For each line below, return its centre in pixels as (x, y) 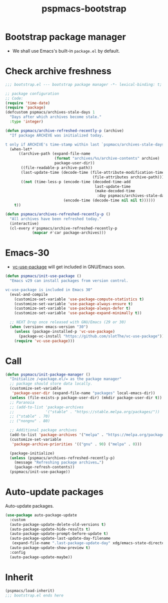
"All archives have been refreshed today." (55, 219)
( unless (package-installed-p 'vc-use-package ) (64, 331)
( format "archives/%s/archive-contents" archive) (107, 159)
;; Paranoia (22, 402)
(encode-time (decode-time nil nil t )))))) (109, 201)
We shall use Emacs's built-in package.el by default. (66, 51)
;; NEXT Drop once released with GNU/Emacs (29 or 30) (68, 322)
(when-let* (21, 149)
